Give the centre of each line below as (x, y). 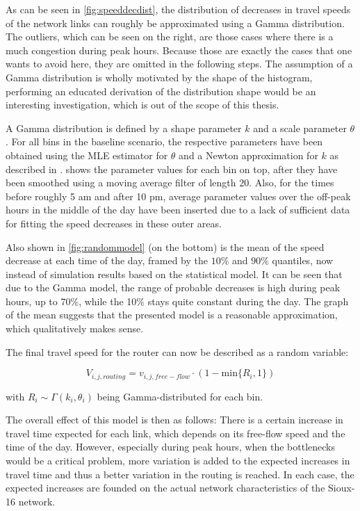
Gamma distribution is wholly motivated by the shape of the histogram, (159, 77)
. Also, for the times (292, 182)
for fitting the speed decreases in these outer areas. (114, 223)
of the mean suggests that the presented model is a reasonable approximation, (172, 315)
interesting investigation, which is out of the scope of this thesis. (142, 105)
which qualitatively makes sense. (75, 328)
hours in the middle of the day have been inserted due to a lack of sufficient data (178, 210)
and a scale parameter (300, 128)
